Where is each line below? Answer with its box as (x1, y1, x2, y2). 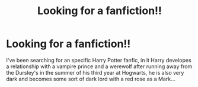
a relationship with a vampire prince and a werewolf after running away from (6, 63, 193, 70)
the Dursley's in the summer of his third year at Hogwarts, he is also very (6, 69, 184, 76)
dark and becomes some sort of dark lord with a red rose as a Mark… (6, 75, 176, 82)
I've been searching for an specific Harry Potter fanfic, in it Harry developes (6, 56, 191, 63)
